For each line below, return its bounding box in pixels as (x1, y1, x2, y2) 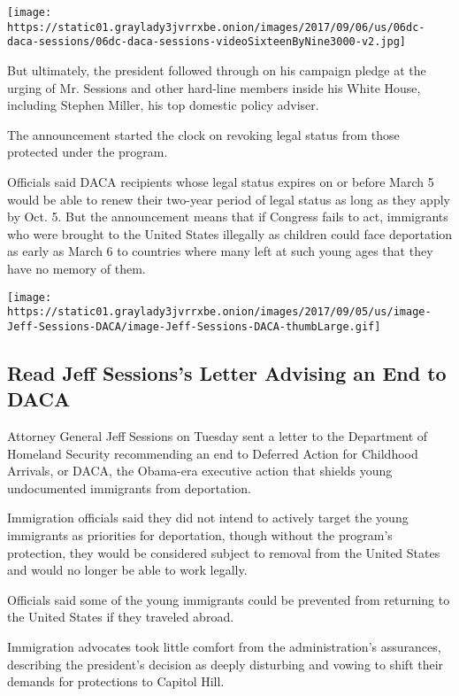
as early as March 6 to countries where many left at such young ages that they (7, 242, 433, 260)
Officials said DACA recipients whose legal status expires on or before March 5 (7, 172, 434, 190)
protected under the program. (7, 143, 168, 161)
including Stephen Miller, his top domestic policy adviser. (7, 96, 319, 114)
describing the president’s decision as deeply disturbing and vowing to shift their (7, 654, 444, 673)
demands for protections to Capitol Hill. (7, 672, 225, 691)
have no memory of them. (7, 259, 146, 277)
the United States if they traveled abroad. (7, 607, 234, 626)
